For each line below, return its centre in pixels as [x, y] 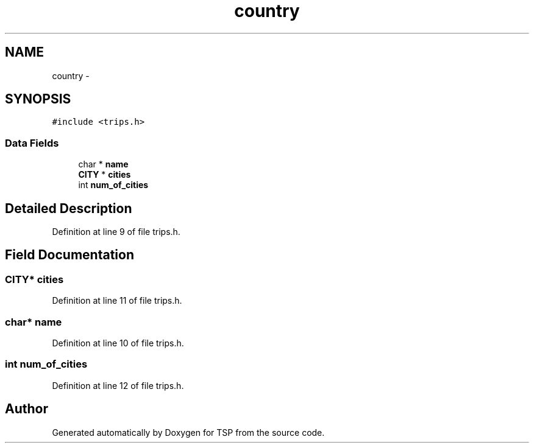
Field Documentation [69, 255]
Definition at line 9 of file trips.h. [116, 232]
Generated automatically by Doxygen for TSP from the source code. [188, 432]
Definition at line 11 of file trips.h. [117, 301]
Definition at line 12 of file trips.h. [118, 385]
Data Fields [32, 143]
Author [27, 409]
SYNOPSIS [38, 99]
